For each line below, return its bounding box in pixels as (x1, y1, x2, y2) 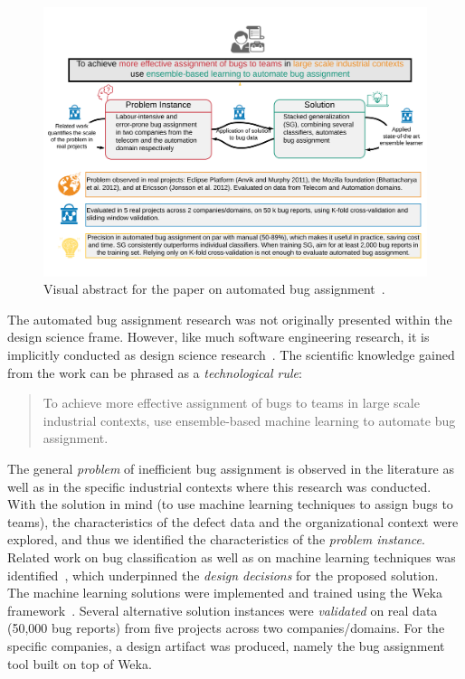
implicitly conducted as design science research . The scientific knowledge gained (7, 345, 455, 364)
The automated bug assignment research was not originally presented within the (7, 309, 452, 328)
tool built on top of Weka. (7, 654, 152, 673)
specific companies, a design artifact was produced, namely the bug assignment (7, 636, 445, 655)
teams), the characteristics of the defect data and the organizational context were (7, 512, 459, 531)
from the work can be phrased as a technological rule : (7, 363, 302, 382)
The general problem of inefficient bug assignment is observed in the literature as (7, 459, 454, 478)
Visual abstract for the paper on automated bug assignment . (43, 279, 385, 298)
